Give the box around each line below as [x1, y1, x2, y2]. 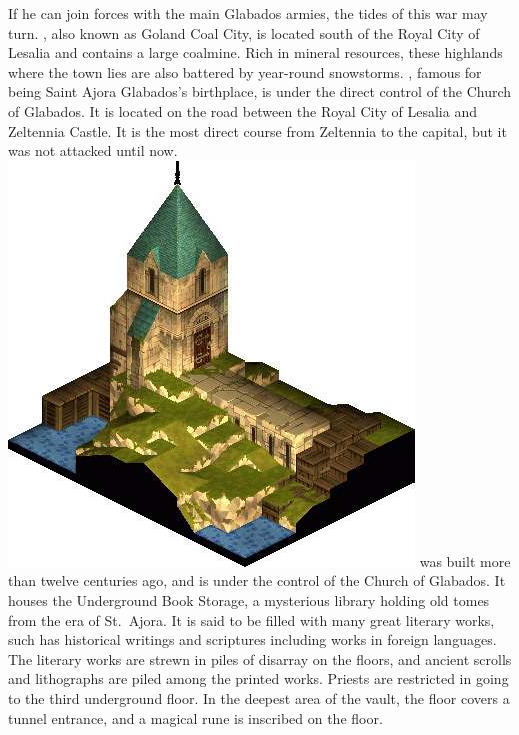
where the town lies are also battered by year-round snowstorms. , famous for [8, 61, 482, 82]
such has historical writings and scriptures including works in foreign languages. [8, 629, 497, 650]
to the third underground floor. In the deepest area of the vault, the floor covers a [8, 687, 510, 708]
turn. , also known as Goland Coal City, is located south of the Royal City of [8, 22, 480, 43]
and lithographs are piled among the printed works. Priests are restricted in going [8, 668, 509, 689]
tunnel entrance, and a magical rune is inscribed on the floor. [8, 707, 383, 728]
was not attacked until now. [8, 140, 178, 161]
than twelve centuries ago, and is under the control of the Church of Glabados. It [8, 570, 506, 591]
